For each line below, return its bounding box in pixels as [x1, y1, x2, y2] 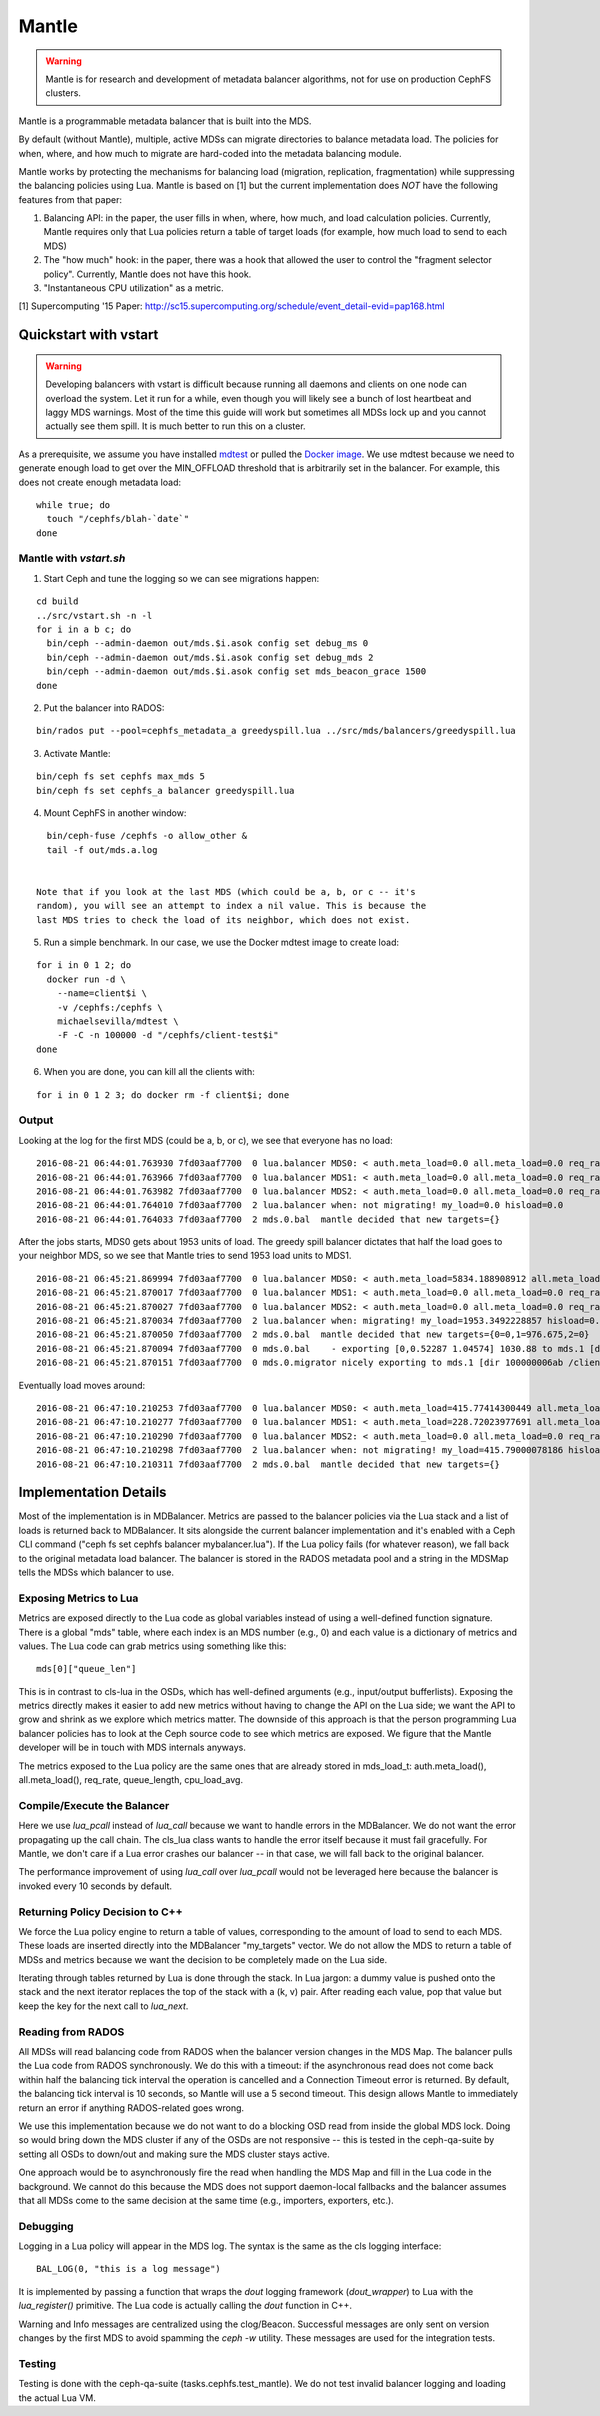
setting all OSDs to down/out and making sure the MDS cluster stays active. [18, 2148, 330, 2160]
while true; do [36, 499, 111, 510]
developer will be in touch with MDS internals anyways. [18, 1741, 247, 1754]
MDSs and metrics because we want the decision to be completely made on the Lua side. [18, 1953, 388, 1965]
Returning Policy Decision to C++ [18, 1905, 184, 1919]
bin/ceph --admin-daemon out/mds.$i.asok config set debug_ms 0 [46, 638, 369, 649]
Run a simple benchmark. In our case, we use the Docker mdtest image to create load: [43, 936, 400, 949]
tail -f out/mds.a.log [46, 844, 158, 855]
